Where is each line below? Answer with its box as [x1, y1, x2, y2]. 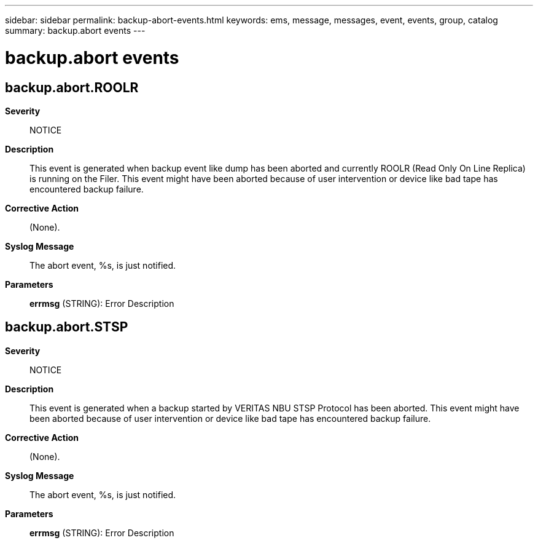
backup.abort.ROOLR [5, 79, 139, 95]
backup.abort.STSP [5, 319, 128, 335]
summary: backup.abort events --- [5, 25, 146, 36]
